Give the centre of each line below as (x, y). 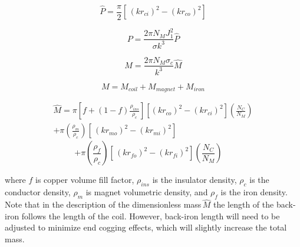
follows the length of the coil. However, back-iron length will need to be (151, 216)
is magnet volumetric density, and (147, 192)
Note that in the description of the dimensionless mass (103, 204)
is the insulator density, (194, 180)
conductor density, (38, 192)
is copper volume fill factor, (85, 180)
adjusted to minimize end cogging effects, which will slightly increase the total (146, 227)
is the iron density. (254, 192)
